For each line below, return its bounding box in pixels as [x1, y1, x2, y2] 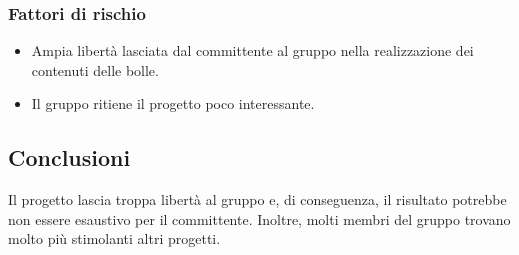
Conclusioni [8, 142, 131, 173]
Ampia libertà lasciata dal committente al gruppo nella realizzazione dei [31, 40, 474, 61]
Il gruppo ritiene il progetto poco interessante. [31, 93, 315, 114]
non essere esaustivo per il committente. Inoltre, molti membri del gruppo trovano [8, 208, 511, 229]
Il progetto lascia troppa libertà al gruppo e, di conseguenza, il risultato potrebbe [8, 189, 507, 210]
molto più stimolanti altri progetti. [8, 228, 221, 249]
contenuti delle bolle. [31, 59, 159, 80]
